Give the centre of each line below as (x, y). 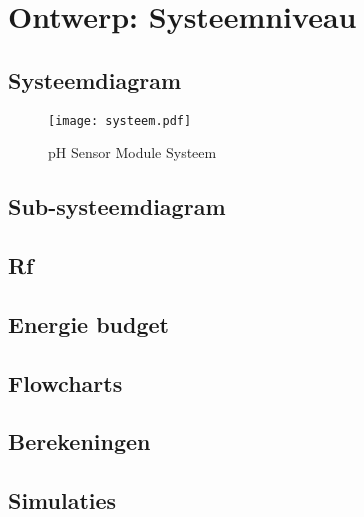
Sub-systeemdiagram (117, 206)
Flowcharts (65, 382)
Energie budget (88, 323)
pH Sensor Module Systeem (132, 152)
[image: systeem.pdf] (120, 120)
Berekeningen (79, 441)
